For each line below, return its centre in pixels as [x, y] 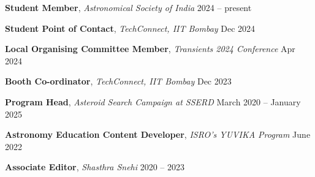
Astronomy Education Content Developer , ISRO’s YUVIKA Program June [158, 134]
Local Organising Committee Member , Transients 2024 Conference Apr [150, 49]
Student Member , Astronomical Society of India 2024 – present [128, 7]
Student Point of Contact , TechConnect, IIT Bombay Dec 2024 [130, 28]
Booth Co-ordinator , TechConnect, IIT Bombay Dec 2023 [118, 81]
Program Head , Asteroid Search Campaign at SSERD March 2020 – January [153, 101]
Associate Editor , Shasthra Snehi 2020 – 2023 [95, 167]
